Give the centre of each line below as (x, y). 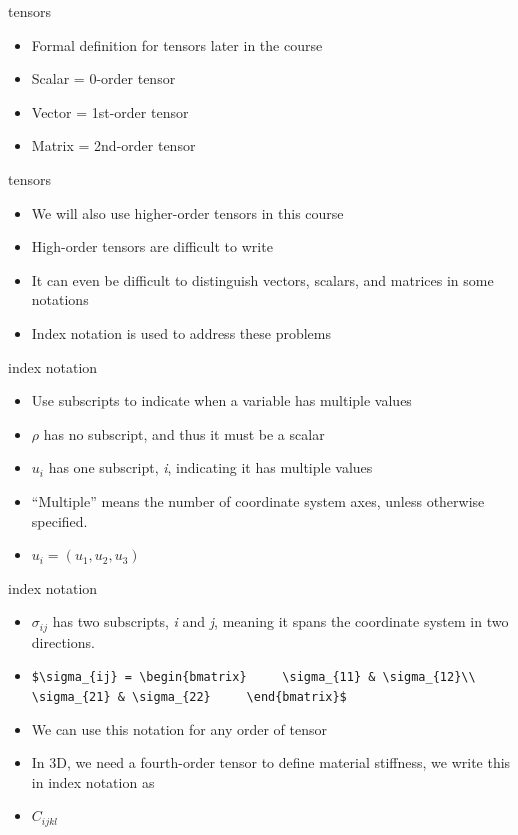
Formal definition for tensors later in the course (177, 44)
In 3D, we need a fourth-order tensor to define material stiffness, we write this (271, 762)
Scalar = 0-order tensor (103, 78)
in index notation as (93, 781)
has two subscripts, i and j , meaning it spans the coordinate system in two (280, 621)
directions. (63, 641)
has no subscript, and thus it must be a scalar (184, 433)
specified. (59, 520)
